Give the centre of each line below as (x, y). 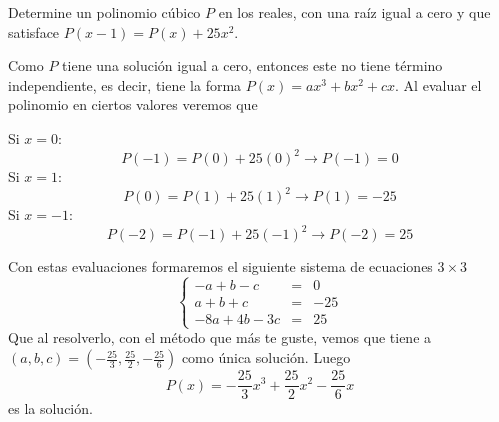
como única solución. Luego (266, 357)
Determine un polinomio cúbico (104, 12)
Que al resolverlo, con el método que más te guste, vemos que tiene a (220, 337)
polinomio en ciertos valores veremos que (133, 104)
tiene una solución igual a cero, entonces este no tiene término (252, 65)
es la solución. (50, 408)
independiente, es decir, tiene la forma (125, 84)
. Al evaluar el (438, 84)
